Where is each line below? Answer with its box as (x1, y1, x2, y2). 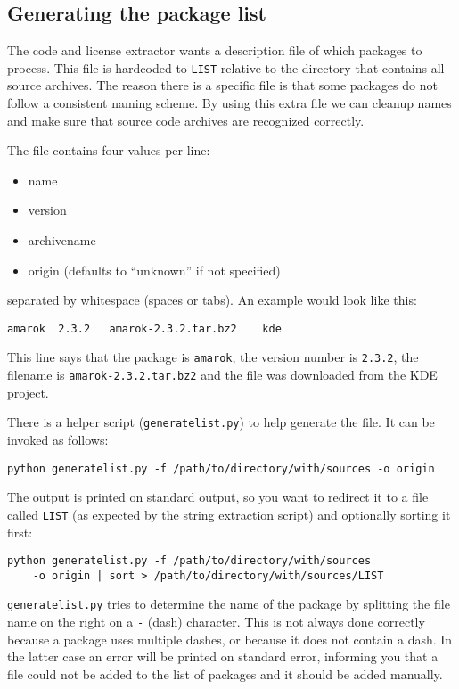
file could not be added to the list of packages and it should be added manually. (7, 664, 443, 683)
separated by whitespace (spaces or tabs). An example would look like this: (7, 291, 417, 309)
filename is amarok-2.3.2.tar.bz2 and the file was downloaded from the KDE (7, 365, 438, 384)
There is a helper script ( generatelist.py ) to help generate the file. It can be (7, 413, 435, 431)
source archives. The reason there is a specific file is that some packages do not (7, 76, 438, 94)
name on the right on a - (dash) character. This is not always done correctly (7, 612, 425, 631)
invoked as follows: (7, 431, 109, 449)
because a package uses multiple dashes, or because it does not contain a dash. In (7, 629, 453, 648)
